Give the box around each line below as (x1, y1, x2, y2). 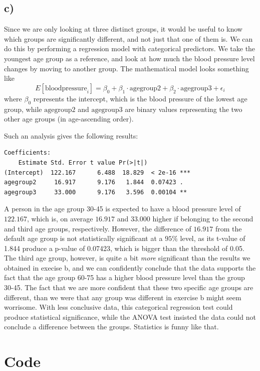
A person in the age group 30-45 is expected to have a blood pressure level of (4, 203, 241, 214)
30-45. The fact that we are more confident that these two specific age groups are (4, 282, 253, 293)
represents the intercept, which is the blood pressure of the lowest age (33, 93, 247, 103)
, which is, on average (27, 213, 93, 223)
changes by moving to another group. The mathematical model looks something (4, 63, 249, 73)
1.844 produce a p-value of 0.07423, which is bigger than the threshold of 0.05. (4, 242, 244, 253)
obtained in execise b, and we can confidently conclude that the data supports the (4, 262, 256, 273)
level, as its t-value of (180, 233, 245, 243)
